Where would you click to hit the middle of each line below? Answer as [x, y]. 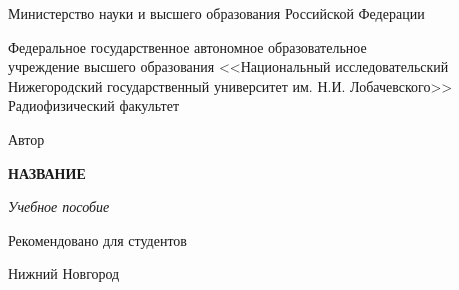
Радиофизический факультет [94, 105]
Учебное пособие [59, 206]
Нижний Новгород [64, 273]
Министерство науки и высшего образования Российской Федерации [216, 13]
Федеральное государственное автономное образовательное [187, 46]
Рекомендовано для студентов [97, 239]
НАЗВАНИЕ [47, 172]
